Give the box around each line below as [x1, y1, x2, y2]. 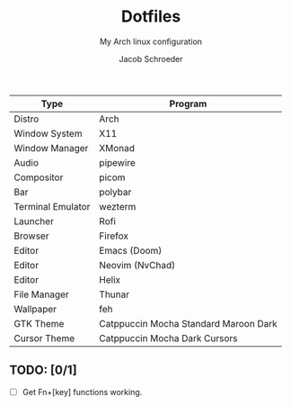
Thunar [98, 288, 130, 301]
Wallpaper [13, 302, 57, 315]
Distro [13, 113, 40, 125]
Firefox [98, 230, 128, 242]
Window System [13, 127, 83, 140]
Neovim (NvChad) [98, 258, 176, 271]
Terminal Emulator [13, 200, 91, 212]
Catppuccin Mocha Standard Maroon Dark [98, 317, 278, 329]
